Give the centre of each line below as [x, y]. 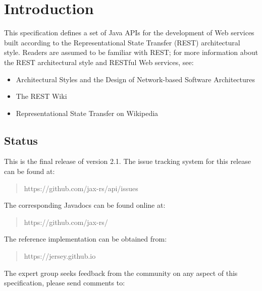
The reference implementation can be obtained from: [86, 239]
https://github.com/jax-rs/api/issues [81, 188]
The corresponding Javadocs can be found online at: [85, 205]
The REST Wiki [41, 96]
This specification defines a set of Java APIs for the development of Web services [129, 33]
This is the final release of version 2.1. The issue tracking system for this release [127, 161]
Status [21, 140]
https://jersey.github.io [60, 256]
